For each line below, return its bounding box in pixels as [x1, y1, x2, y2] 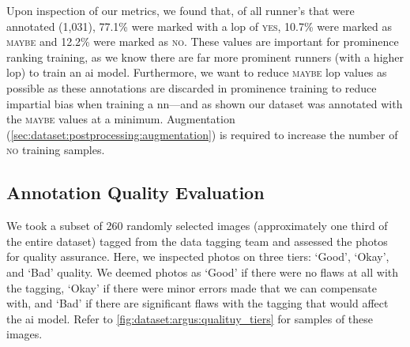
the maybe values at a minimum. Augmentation [6, 111, 235, 127]
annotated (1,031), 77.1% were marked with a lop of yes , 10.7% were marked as [6, 17, 392, 34]
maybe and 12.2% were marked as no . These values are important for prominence [6, 33, 399, 50]
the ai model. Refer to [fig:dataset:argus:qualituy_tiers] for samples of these [6, 310, 374, 326]
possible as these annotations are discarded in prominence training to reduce [6, 79, 377, 96]
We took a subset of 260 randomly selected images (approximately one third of [6, 217, 388, 234]
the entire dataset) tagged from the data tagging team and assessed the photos [6, 232, 388, 249]
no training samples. [6, 141, 105, 158]
